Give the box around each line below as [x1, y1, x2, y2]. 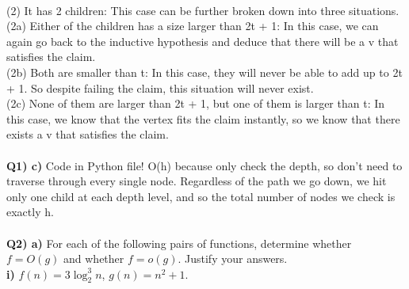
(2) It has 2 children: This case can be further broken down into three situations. [6, 2, 399, 18]
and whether [63, 250, 124, 267]
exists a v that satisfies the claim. [6, 126, 169, 143]
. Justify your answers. [178, 250, 288, 267]
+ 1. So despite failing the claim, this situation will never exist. [6, 79, 314, 96]
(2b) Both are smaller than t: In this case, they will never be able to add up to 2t [6, 63, 403, 80]
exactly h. [6, 203, 54, 220]
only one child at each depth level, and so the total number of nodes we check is [6, 188, 396, 204]
